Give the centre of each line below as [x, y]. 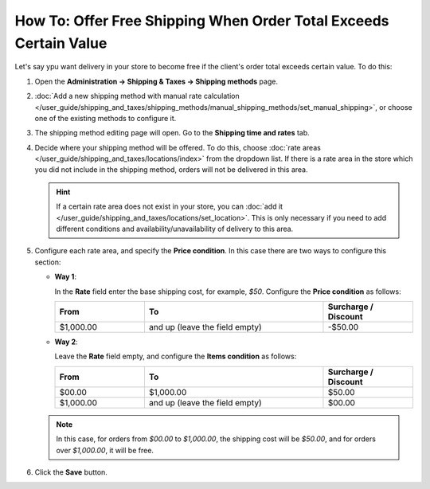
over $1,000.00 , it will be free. [105, 450]
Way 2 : [66, 342]
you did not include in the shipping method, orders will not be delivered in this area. [171, 170]
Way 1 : [66, 277]
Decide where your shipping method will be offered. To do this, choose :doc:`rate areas [178, 147]
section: [48, 262]
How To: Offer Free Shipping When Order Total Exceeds [202, 21]
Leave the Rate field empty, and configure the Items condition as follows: [176, 356]
